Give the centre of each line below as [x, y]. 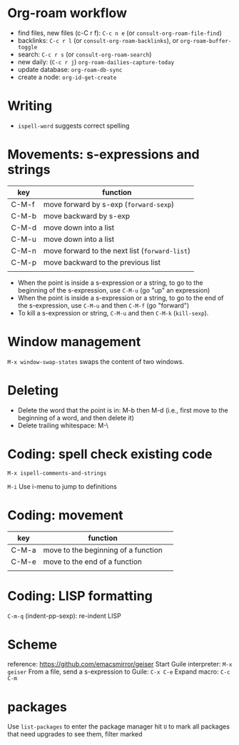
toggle [27, 47]
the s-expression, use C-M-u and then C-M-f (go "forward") [103, 305]
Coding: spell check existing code [110, 454]
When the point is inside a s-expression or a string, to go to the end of [121, 298]
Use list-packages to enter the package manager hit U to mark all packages [119, 726]
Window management [74, 342]
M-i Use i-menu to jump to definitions [62, 486]
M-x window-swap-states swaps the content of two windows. [96, 361]
